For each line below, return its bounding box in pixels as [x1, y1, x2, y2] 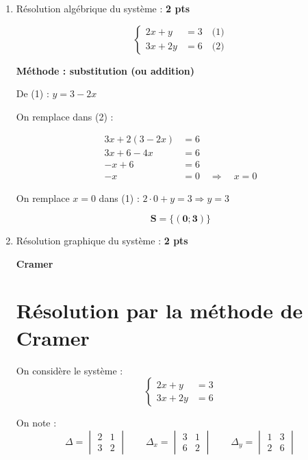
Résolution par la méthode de [16, 296, 303, 324]
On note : [16, 416, 57, 430]
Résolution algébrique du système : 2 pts [16, 1, 190, 15]
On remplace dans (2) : [16, 109, 114, 123]
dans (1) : [99, 190, 140, 205]
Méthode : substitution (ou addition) [16, 63, 195, 77]
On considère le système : [16, 363, 123, 377]
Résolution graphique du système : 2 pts [16, 233, 188, 248]
